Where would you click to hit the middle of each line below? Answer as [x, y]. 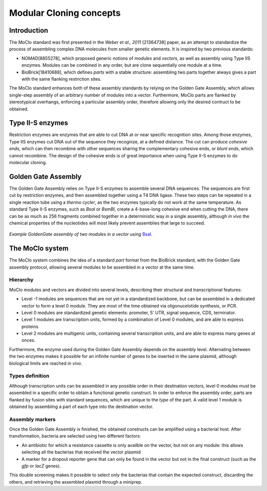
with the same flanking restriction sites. [62, 79]
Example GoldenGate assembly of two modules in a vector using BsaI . [81, 234]
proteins [30, 326]
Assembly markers [32, 419]
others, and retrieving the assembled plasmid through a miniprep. [76, 482]
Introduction [29, 30]
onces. [28, 340]
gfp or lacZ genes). [41, 466]
